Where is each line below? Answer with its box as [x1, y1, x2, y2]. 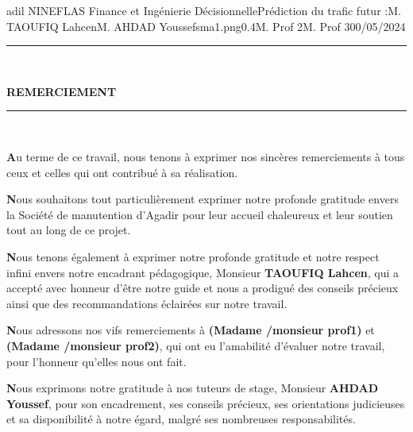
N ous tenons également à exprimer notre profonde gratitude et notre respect [6, 248, 380, 264]
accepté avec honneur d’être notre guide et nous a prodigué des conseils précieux [6, 280, 399, 296]
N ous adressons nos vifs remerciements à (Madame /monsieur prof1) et [6, 322, 375, 338]
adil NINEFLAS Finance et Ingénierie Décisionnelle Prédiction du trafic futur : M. [6, 2, 401, 18]
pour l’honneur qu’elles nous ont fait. [6, 353, 187, 369]
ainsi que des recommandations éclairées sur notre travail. [6, 295, 288, 311]
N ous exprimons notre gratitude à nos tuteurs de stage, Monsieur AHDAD [6, 380, 379, 396]
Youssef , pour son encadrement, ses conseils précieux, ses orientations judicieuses [6, 395, 405, 411]
